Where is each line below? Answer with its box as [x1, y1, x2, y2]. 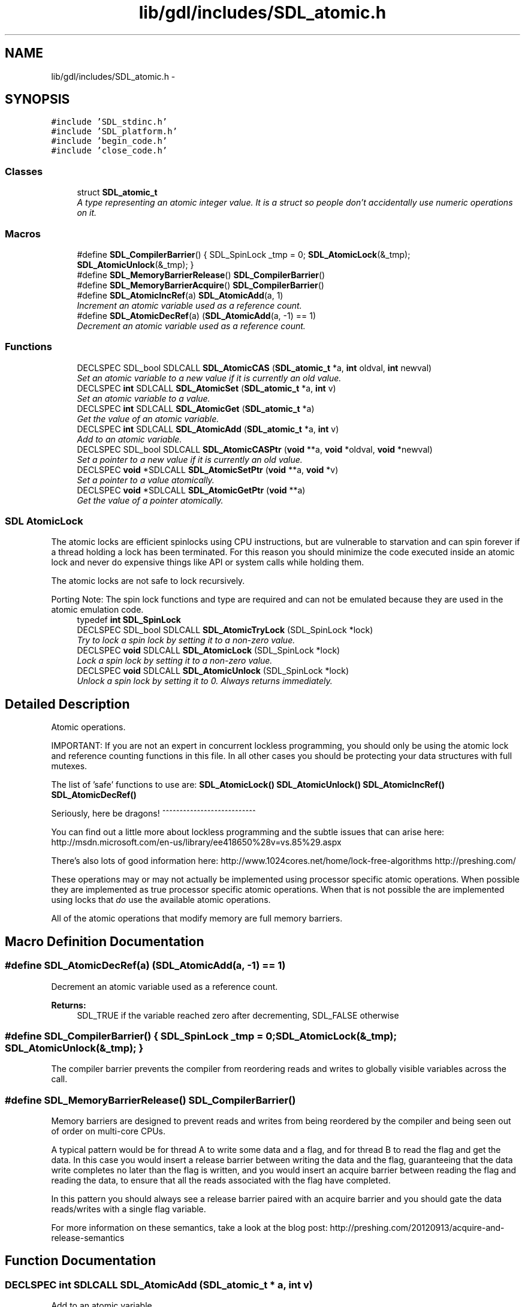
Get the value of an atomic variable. [77, 413, 219, 424]
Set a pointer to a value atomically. [77, 474, 215, 485]
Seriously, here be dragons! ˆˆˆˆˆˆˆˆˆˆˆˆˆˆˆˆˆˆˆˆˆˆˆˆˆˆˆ [51, 808, 256, 819]
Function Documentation [5, 1253, 156, 1269]
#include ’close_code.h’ [51, 146, 168, 156]
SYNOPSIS [5, 92, 70, 107]
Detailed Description [5, 696, 130, 712]
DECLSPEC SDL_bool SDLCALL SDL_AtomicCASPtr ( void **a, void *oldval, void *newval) [77, 444, 433, 454]
